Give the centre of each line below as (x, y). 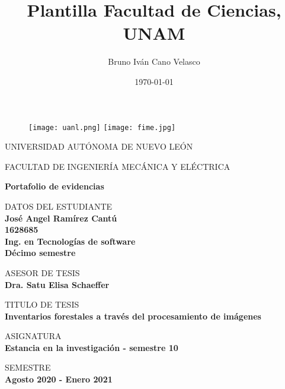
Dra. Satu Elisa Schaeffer (57, 284)
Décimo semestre (40, 253)
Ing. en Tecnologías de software (70, 241)
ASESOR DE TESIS (42, 272)
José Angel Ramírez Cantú (61, 218)
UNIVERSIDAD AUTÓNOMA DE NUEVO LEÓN (99, 146)
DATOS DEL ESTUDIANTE (59, 206)
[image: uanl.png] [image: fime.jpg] (102, 127)
